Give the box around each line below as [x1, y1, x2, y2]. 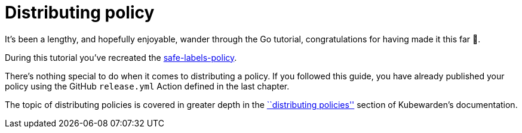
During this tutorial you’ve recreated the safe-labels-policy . [5, 52, 237, 63]
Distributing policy [5, 2, 155, 23]
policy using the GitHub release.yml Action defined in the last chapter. [5, 81, 290, 91]
